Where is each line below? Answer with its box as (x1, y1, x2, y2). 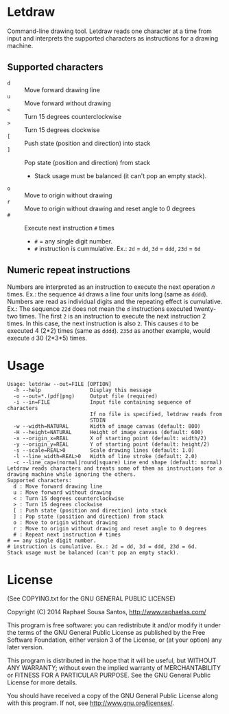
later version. (7, 643, 45, 651)
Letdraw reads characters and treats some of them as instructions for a (7, 465, 223, 472)
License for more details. (7, 678, 77, 686)
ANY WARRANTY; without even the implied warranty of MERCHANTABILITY (7, 664, 221, 672)
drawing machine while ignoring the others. (7, 470, 136, 478)
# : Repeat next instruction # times (13, 531, 121, 538)
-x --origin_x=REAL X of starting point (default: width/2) (13, 435, 207, 442)
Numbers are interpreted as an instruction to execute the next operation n (7, 283, 215, 291)
